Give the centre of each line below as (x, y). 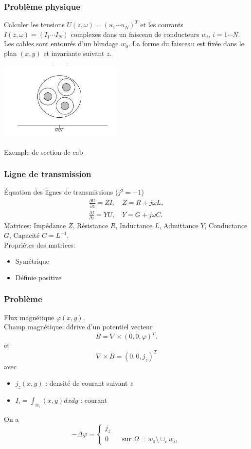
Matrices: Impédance (35, 225)
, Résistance (90, 225)
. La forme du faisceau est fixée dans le (186, 44)
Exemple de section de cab (44, 152)
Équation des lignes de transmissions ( (61, 192)
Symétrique (32, 261)
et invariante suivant (74, 53)
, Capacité (25, 235)
